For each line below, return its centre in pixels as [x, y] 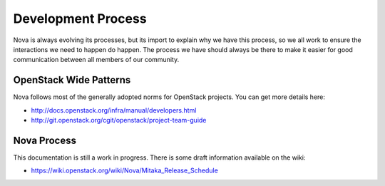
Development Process [80, 19]
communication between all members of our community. [96, 60]
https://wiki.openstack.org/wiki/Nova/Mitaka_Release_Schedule [125, 170]
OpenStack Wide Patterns [72, 80]
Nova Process [45, 140]
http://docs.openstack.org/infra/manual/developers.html [114, 110]
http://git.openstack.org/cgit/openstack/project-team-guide [119, 120]
